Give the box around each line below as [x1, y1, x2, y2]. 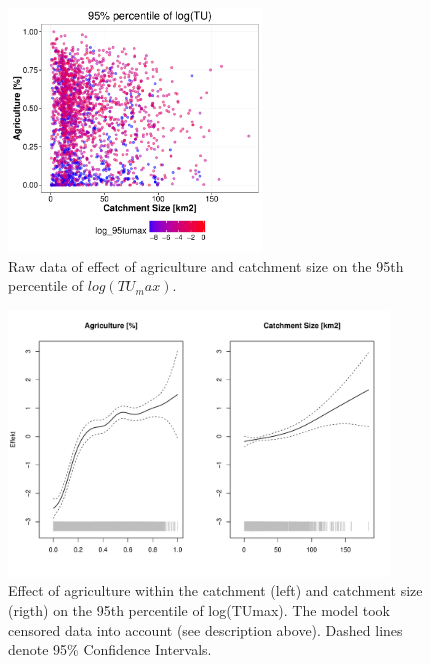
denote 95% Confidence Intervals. [8, 639, 212, 660]
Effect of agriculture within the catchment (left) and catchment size [8, 580, 423, 601]
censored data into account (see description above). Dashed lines [8, 619, 403, 640]
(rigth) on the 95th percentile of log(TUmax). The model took [8, 599, 390, 620]
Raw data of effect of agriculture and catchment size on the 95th [8, 255, 404, 276]
